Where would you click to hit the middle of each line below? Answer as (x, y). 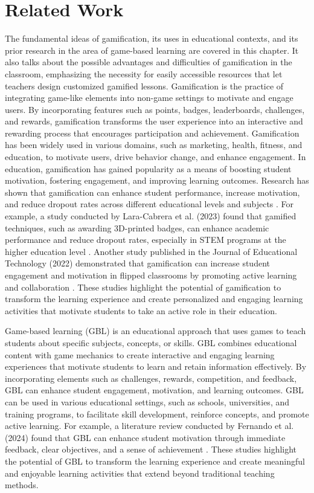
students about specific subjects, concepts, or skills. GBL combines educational (151, 342)
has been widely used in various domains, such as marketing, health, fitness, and (154, 145)
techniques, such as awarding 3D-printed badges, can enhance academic (137, 227)
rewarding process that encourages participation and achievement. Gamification (152, 133)
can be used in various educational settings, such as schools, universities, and (147, 401)
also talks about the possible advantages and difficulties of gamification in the (149, 62)
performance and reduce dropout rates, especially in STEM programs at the (146, 240)
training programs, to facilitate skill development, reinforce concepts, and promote (157, 414)
